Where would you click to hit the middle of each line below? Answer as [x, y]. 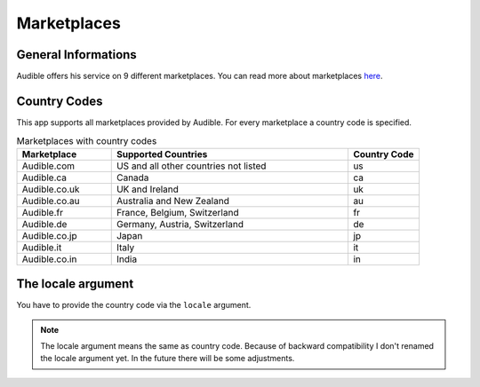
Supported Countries [162, 154]
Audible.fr [43, 212]
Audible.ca [44, 178]
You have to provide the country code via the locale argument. [134, 305]
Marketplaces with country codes [87, 140]
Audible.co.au [51, 201]
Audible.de [44, 224]
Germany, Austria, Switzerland [180, 224]
